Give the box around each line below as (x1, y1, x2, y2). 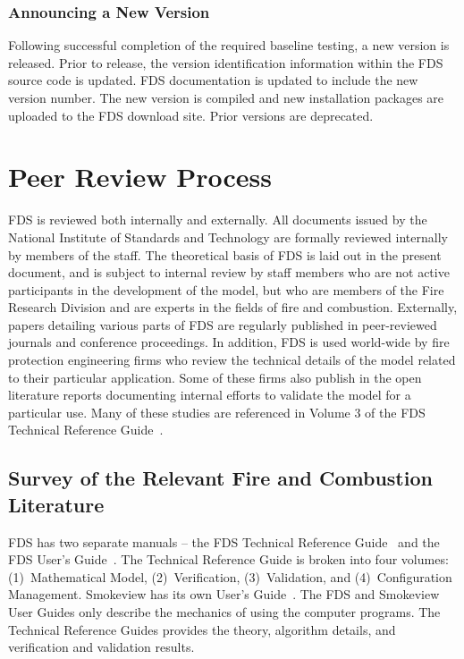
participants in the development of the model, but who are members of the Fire (8, 280, 444, 299)
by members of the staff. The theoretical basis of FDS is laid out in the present (8, 245, 442, 264)
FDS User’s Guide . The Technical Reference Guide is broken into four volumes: (8, 550, 449, 569)
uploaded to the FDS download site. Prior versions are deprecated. (8, 106, 374, 124)
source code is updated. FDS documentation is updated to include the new (8, 71, 418, 89)
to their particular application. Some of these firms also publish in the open (8, 368, 422, 386)
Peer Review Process (8, 158, 272, 195)
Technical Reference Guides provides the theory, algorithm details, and (8, 620, 396, 638)
